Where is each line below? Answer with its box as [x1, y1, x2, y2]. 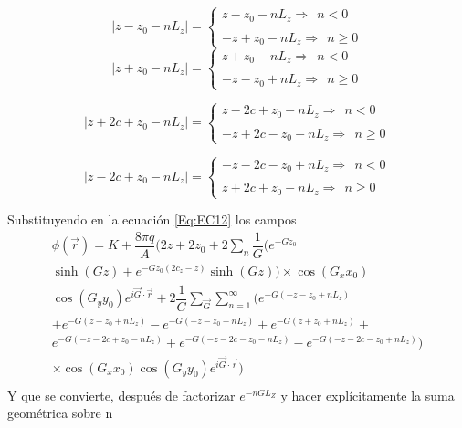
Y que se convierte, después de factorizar [7, 385, 236, 404]
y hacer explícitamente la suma [280, 385, 455, 404]
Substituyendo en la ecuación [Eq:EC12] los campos [7, 210, 297, 228]
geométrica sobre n [7, 403, 113, 423]
